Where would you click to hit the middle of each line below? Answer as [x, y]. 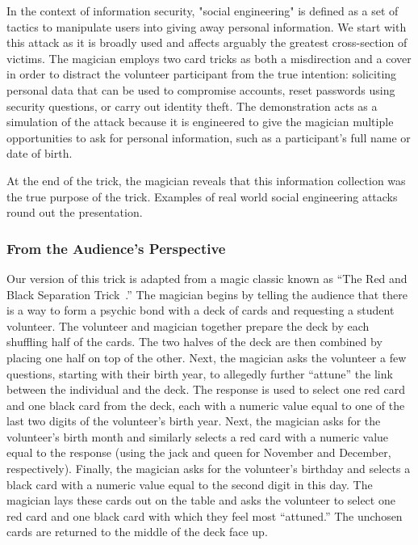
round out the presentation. [75, 212]
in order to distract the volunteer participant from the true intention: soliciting [202, 74]
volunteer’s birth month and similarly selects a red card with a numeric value [198, 436]
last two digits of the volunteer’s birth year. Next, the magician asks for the [194, 421]
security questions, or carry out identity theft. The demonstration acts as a [192, 106]
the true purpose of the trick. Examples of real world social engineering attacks [202, 196]
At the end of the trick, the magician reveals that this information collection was [206, 180]
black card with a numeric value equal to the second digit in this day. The [190, 484]
